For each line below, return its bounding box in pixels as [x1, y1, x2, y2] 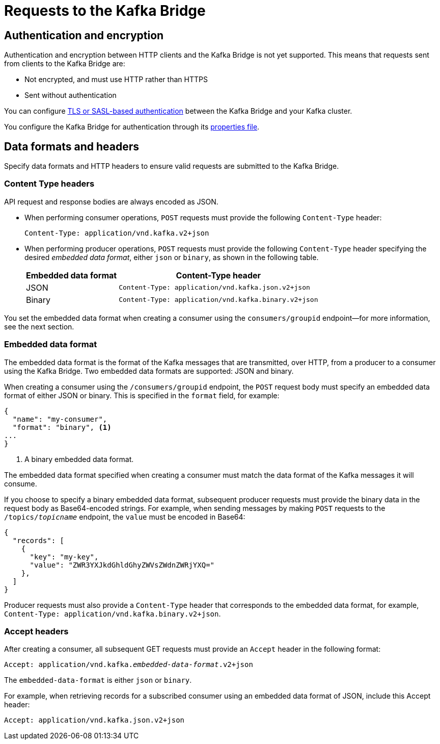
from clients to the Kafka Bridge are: [4, 59, 125, 68]
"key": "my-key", [30, 552, 99, 561]
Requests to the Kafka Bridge [4, 2, 206, 19]
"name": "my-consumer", [12, 415, 107, 423]
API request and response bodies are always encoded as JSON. [4, 197, 218, 206]
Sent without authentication [24, 91, 117, 100]
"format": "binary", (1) [12, 423, 112, 431]
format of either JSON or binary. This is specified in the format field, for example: [4, 391, 280, 400]
